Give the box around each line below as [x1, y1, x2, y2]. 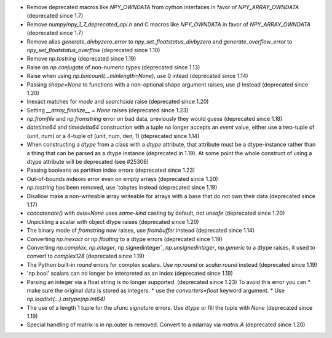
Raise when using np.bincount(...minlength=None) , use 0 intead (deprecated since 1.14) [26, 72, 248, 80]
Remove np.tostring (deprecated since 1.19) [26, 55, 136, 63]
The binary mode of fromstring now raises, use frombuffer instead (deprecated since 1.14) [26, 227, 255, 234]
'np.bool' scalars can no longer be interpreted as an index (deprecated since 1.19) [26, 270, 233, 277]
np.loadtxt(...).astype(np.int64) [26, 295, 106, 303]
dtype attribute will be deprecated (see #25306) [26, 158, 149, 166]
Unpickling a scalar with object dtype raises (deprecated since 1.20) [26, 218, 199, 225]
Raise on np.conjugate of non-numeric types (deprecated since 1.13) [26, 63, 200, 71]
